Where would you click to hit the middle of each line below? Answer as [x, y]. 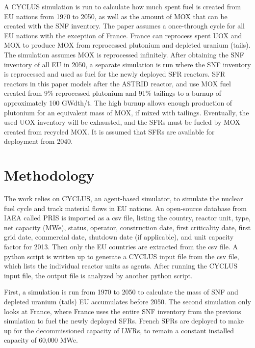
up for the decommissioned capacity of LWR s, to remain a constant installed [119, 330]
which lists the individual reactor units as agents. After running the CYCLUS [121, 266]
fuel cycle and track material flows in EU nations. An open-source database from [125, 208]
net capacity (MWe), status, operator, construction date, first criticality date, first [127, 227]
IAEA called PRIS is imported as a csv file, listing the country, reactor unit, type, [127, 218]
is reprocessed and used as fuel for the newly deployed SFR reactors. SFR [115, 74]
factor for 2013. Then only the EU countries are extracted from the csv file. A [121, 246]
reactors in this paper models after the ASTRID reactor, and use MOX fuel [117, 83]
